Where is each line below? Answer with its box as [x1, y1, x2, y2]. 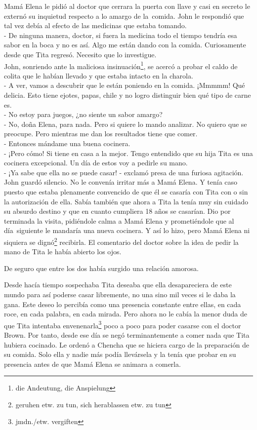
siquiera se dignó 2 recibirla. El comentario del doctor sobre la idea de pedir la [4, 235, 239, 247]
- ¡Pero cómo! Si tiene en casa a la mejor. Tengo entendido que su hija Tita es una [4, 148, 253, 158]
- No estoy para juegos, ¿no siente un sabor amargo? [4, 109, 163, 119]
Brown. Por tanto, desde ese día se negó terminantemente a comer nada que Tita [4, 329, 250, 340]
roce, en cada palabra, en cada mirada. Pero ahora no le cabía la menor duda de [4, 309, 247, 319]
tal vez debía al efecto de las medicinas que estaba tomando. [4, 20, 187, 31]
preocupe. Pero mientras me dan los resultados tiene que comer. [4, 128, 198, 139]
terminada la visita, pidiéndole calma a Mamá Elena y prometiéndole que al [4, 215, 234, 226]
